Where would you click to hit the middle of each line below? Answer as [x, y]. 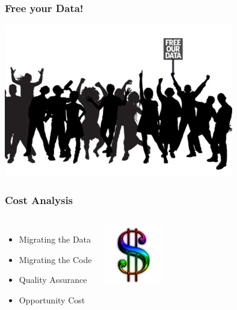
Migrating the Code [55, 259]
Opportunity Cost [52, 299]
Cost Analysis [39, 200]
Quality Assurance [53, 280]
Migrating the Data [55, 239]
